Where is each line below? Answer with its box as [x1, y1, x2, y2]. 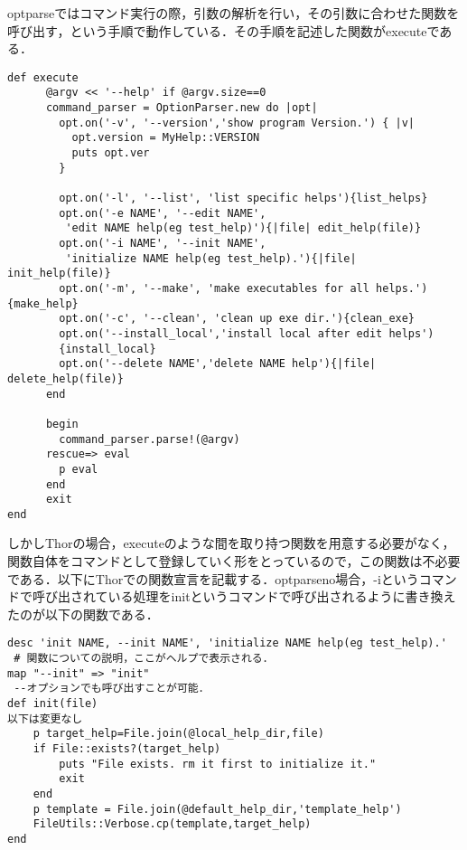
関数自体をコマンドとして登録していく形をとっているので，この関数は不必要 [7, 552, 461, 571]
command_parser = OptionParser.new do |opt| [45, 101, 318, 115]
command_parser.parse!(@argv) [59, 432, 240, 446]
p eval [59, 462, 98, 476]
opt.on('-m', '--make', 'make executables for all [59, 281, 369, 295]
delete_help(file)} [7, 372, 124, 385]
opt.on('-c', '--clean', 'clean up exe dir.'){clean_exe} [59, 312, 416, 326]
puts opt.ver [71, 146, 150, 160]
